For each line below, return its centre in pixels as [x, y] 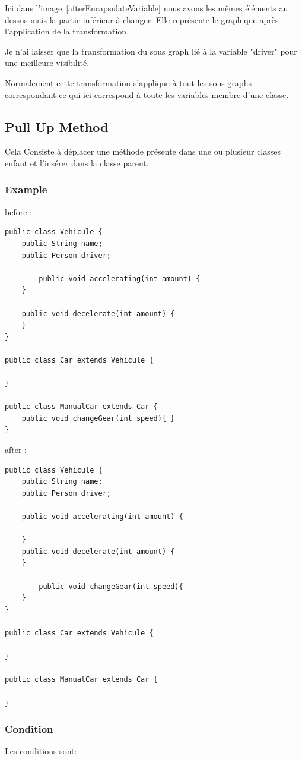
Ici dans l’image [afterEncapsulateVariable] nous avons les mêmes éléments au [147, 8]
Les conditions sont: [41, 751]
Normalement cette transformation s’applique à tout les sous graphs [128, 82]
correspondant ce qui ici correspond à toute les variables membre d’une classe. [147, 94]
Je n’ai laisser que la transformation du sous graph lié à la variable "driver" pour [151, 51]
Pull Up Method [57, 126]
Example [26, 189]
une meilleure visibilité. [47, 63]
